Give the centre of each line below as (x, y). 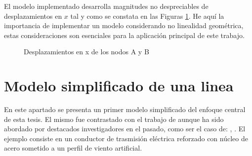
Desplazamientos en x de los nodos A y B (86, 52)
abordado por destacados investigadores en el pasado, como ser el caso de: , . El (125, 129)
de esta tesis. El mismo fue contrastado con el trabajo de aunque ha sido (114, 119)
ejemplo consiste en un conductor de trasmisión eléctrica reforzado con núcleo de (126, 138)
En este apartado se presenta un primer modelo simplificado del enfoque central (125, 109)
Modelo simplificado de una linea (119, 86)
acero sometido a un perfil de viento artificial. (73, 148)
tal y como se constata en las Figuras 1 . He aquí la (147, 16)
